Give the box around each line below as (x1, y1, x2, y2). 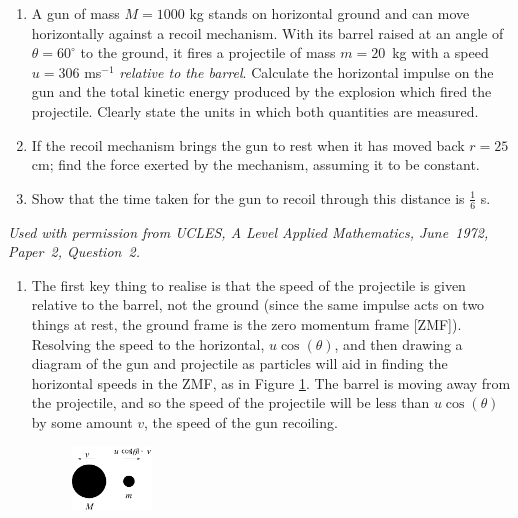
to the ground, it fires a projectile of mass (80, 42, 336, 63)
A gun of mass (31, 3, 120, 23)
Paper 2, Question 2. (8, 241, 141, 262)
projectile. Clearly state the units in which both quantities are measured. (31, 100, 479, 121)
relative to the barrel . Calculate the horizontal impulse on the (119, 61, 494, 82)
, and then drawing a (334, 333, 463, 354)
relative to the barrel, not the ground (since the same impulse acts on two (31, 294, 485, 315)
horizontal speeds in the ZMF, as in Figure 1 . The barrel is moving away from (31, 372, 511, 393)
